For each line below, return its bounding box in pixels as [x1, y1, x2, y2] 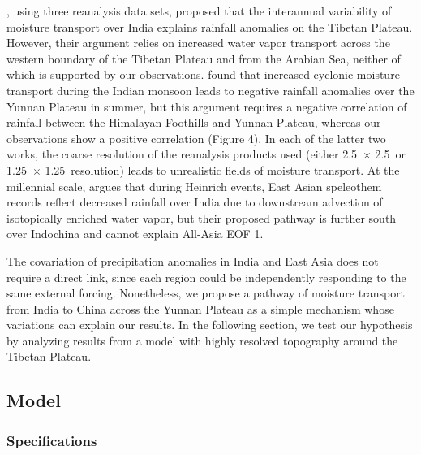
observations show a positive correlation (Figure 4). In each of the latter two [6, 129, 386, 146]
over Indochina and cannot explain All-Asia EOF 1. [6, 225, 264, 242]
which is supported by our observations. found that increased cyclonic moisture [6, 66, 400, 83]
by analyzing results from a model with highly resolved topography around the [6, 331, 398, 349]
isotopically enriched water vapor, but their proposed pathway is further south [6, 209, 397, 226]
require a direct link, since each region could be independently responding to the [6, 268, 406, 285]
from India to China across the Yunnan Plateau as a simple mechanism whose [6, 300, 394, 317]
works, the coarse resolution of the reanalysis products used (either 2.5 [6, 145, 358, 162]
